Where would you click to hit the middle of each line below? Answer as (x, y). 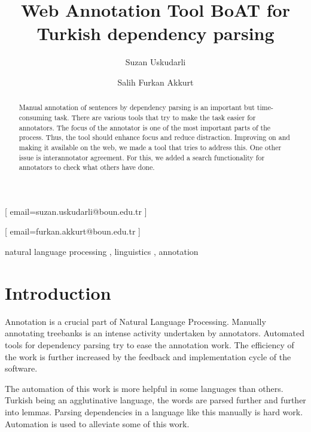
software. (21, 368)
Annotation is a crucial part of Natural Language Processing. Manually (135, 321)
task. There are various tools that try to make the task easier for (155, 117)
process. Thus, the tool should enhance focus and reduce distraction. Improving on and (154, 137)
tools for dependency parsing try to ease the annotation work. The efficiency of (150, 344)
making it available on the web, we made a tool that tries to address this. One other (150, 147)
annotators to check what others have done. (87, 167)
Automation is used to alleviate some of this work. (97, 423)
